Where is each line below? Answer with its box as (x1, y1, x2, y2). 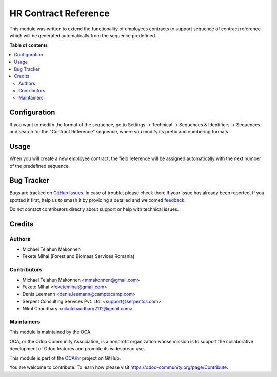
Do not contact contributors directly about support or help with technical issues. (9, 206, 179, 212)
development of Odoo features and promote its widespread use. (9, 345, 145, 351)
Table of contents (9, 42, 48, 48)
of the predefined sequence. (9, 163, 70, 169)
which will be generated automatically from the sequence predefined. (9, 32, 156, 38)
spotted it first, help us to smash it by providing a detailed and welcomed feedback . (9, 196, 186, 203)
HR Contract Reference (9, 8, 110, 19)
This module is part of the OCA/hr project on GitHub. (9, 354, 121, 361)
